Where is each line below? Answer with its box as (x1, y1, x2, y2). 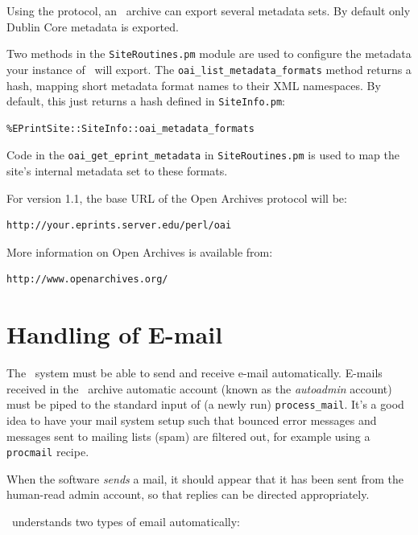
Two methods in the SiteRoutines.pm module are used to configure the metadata (6, 45, 412, 62)
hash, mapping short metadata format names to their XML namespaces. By (6, 76, 381, 93)
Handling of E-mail (6, 318, 223, 351)
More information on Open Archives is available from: (6, 243, 273, 260)
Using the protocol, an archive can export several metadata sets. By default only (6, 2, 411, 19)
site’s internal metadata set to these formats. (6, 163, 228, 179)
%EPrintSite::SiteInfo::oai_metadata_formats (6, 122, 255, 134)
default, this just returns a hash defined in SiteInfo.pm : (6, 93, 285, 109)
